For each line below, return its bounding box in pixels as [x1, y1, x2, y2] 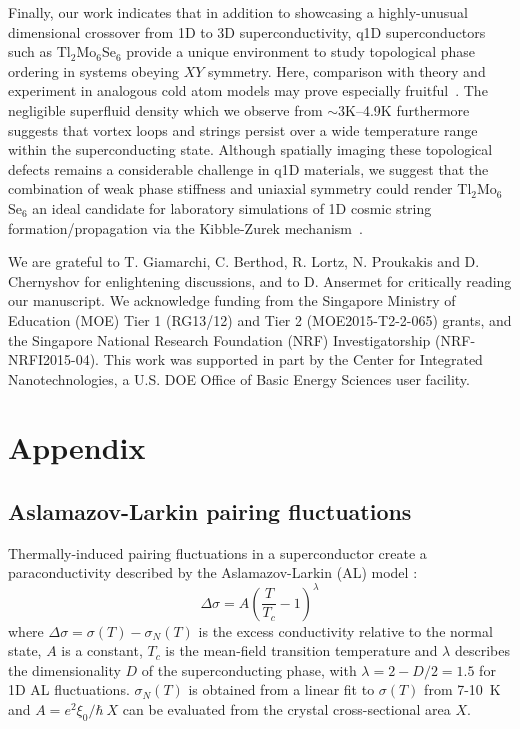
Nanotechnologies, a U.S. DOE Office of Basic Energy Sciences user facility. [8, 368, 470, 389]
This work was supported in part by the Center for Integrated [103, 349, 483, 370]
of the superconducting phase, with [141, 659, 357, 680]
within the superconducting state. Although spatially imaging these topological [8, 139, 493, 160]
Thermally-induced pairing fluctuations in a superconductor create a [8, 542, 427, 563]
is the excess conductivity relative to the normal [198, 620, 493, 641]
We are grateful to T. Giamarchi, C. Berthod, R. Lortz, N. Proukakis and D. [8, 251, 480, 272]
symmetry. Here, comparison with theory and [208, 60, 486, 81]
